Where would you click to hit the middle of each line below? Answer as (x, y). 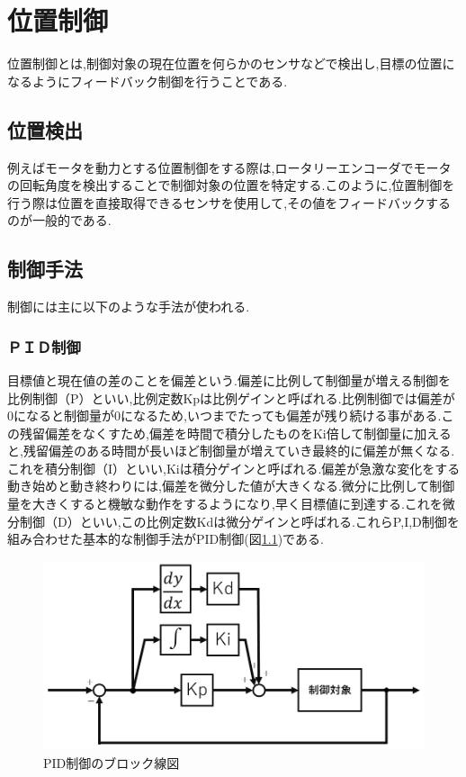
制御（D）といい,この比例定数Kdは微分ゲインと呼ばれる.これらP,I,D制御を (239, 521)
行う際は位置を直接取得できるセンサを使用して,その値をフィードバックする (229, 202)
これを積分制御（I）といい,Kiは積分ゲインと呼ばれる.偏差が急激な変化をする (234, 468)
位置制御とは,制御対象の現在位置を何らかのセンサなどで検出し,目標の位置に (231, 63)
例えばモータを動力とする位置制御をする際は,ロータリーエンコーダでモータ (229, 167)
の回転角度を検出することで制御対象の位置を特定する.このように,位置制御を (231, 185)
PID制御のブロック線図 (112, 762)
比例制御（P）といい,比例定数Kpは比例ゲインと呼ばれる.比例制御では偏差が (231, 398)
